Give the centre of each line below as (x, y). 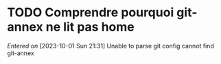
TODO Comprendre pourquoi (91, 13)
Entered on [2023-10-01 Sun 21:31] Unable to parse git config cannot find (110, 46)
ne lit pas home (90, 27)
